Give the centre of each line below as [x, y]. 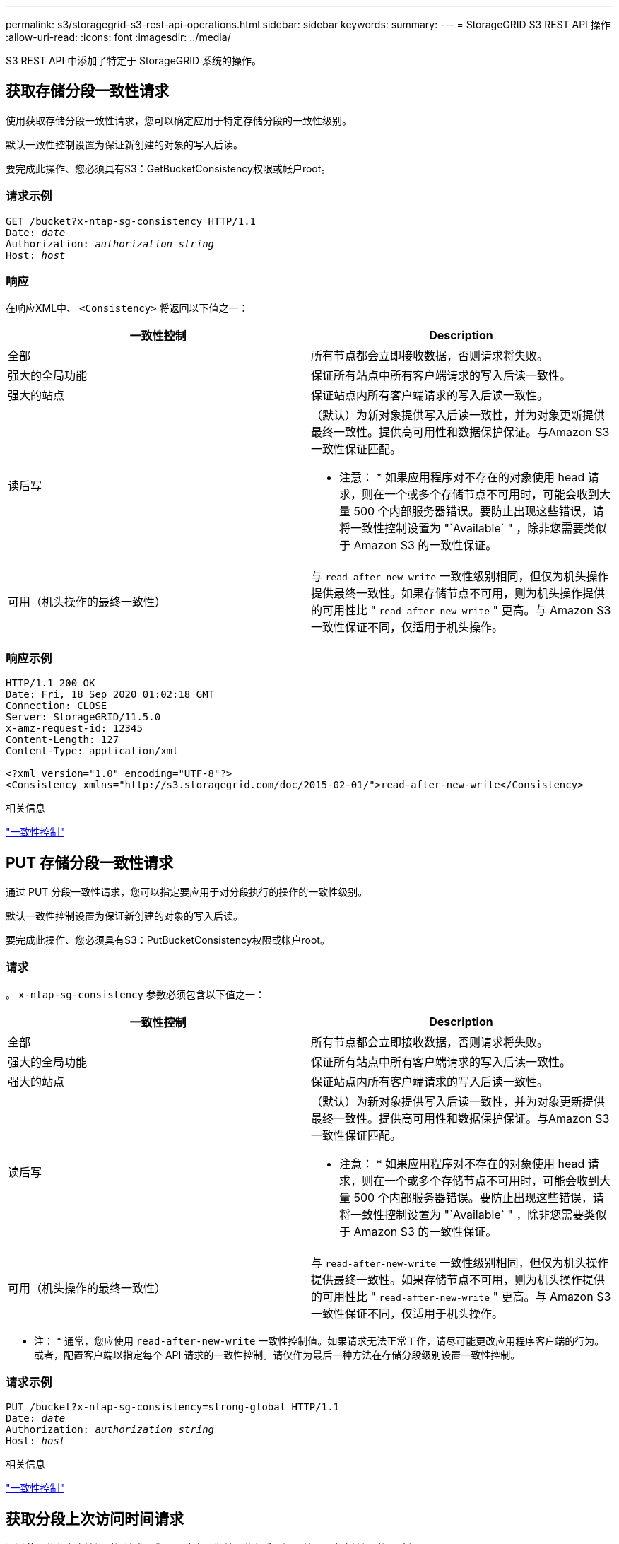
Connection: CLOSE [57, 706]
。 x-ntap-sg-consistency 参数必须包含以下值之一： [135, 994]
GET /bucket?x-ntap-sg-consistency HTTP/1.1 [131, 221]
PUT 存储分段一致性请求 [89, 862]
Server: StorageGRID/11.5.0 [83, 717]
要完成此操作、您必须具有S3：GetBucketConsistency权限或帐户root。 [169, 168]
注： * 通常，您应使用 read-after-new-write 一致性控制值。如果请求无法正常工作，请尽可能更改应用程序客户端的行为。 [319, 1340]
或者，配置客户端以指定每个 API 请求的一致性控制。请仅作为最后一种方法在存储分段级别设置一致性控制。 [277, 1355]
